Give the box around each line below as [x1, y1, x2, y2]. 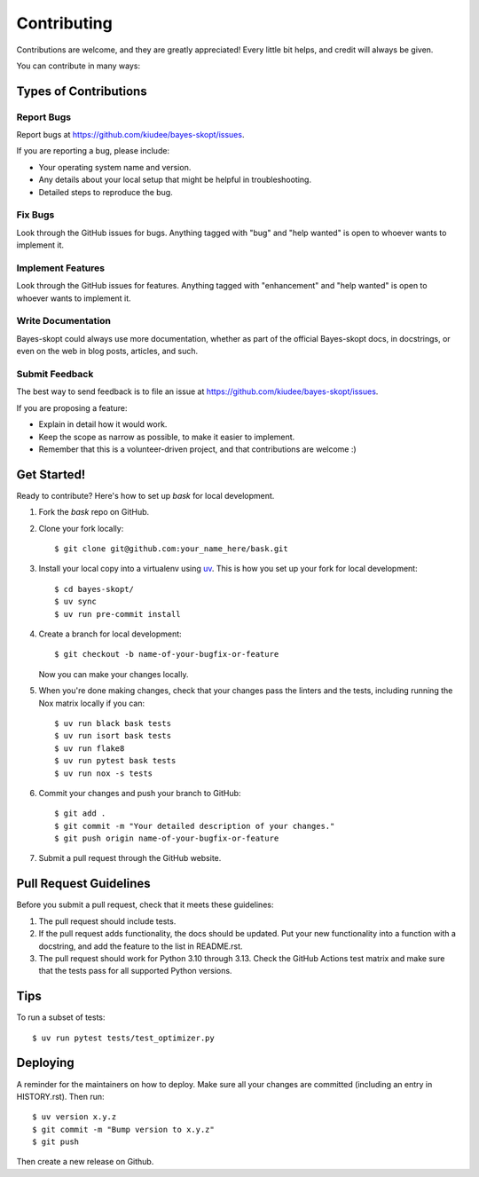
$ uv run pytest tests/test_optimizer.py [32, 1032, 215, 1043]
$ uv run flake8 [54, 743, 125, 754]
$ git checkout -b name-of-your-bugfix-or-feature [54, 649, 279, 660]
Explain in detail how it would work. [38, 419, 168, 430]
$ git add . [54, 809, 106, 818]
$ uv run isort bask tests [54, 731, 172, 741]
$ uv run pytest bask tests [54, 755, 177, 766]
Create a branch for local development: [38, 628, 182, 639]
